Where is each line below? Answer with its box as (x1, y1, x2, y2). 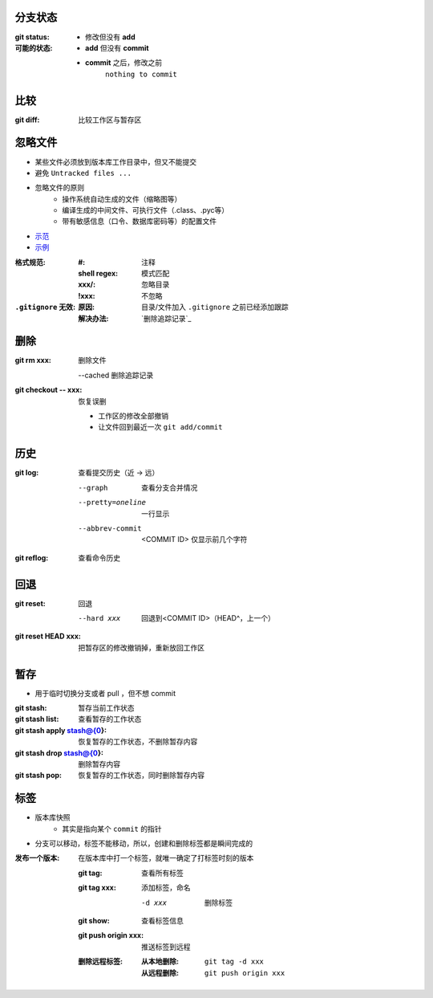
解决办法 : (78, 313, 109, 323)
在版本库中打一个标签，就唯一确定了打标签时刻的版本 (78, 853, 254, 863)
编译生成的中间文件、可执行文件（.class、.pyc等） (62, 206, 229, 215)
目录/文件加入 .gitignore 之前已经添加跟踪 (141, 302, 289, 312)
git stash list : (14, 715, 59, 724)
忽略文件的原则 (34, 183, 84, 193)
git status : (14, 32, 50, 42)
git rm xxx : (14, 356, 52, 365)
